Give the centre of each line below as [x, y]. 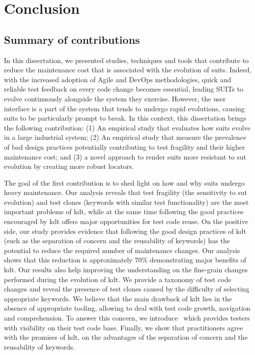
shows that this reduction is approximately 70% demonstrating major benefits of [125, 260]
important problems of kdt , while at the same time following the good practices [124, 211]
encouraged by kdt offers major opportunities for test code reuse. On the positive [126, 221]
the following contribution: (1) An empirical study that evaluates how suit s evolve [127, 127]
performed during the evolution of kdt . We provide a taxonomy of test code [118, 279]
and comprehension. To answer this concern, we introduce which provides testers [127, 318]
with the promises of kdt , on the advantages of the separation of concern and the [126, 337]
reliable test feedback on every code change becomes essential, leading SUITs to [124, 89]
